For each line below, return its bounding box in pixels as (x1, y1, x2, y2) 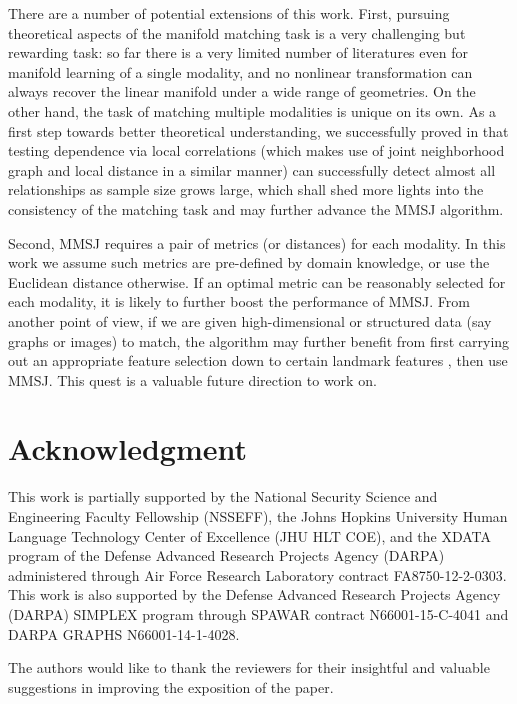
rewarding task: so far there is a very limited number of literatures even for (8, 42, 468, 63)
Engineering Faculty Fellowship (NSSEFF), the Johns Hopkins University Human (8, 506, 508, 526)
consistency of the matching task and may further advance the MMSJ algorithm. (8, 198, 504, 219)
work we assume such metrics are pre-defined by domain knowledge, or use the (8, 252, 490, 273)
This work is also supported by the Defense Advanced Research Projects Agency (8, 584, 501, 605)
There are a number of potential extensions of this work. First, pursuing (8, 3, 450, 23)
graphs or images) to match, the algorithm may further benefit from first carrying (8, 330, 510, 351)
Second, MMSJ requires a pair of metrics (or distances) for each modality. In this (8, 232, 506, 253)
